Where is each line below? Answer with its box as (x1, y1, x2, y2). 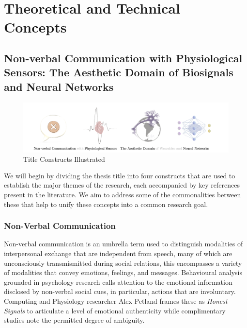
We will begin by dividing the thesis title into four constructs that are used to (4, 170, 235, 180)
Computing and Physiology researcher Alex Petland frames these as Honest (4, 295, 228, 306)
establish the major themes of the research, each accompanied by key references (4, 180, 240, 190)
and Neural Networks (4, 79, 114, 94)
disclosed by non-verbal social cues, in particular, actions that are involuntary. (4, 286, 236, 296)
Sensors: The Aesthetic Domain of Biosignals (4, 65, 233, 80)
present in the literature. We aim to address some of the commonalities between (4, 190, 241, 200)
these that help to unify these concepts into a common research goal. (4, 199, 208, 209)
